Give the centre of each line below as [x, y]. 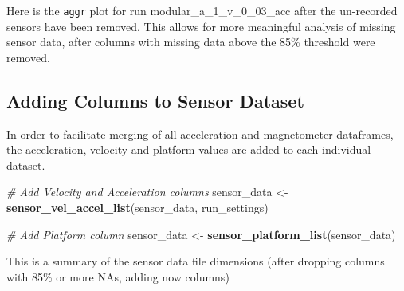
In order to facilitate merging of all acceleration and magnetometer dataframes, [200, 134]
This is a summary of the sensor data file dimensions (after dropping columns [196, 261]
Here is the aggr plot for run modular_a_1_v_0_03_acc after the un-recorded [202, 10]
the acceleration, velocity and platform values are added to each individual [189, 149]
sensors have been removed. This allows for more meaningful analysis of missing [201, 26]
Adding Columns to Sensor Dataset [155, 100]
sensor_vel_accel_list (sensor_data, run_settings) [137, 208]
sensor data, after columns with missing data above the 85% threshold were [191, 42]
